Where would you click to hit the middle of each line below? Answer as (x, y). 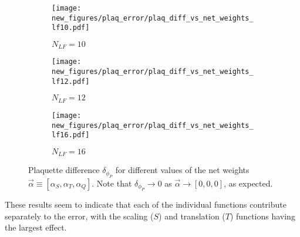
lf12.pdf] (71, 81)
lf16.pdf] (71, 135)
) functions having (262, 216)
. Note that (112, 183)
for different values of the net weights (182, 170)
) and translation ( (192, 216)
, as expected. (248, 183)
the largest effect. (36, 227)
